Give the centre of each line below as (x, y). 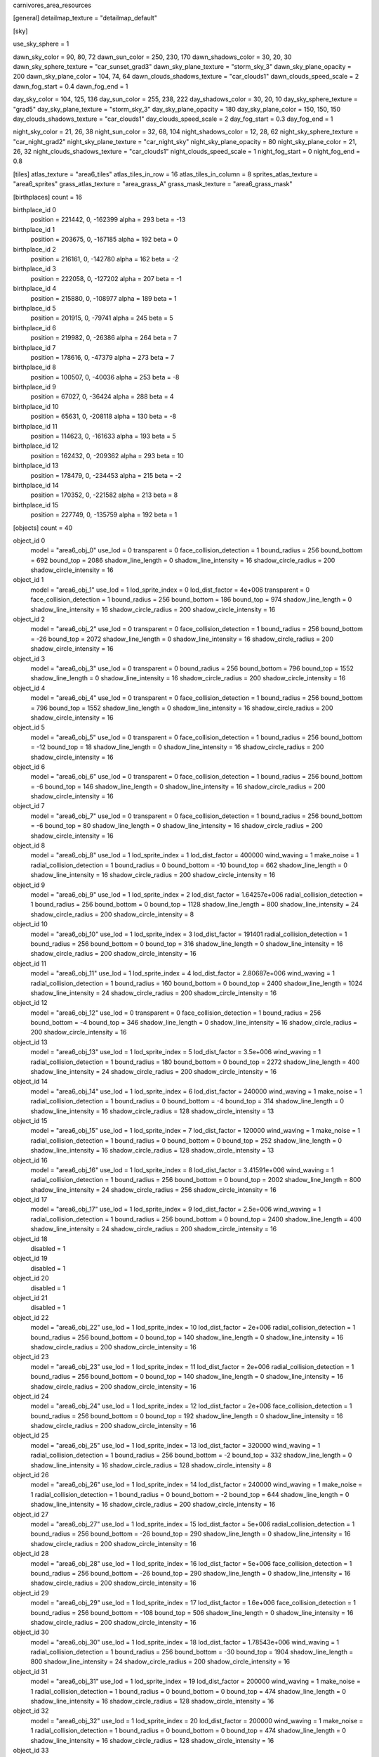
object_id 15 (30, 1120)
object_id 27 (31, 1514)
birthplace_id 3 (34, 269)
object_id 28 (31, 1554)
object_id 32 (31, 1711)
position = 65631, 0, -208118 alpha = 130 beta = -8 (104, 416)
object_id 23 (31, 1357)
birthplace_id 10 (36, 406)
